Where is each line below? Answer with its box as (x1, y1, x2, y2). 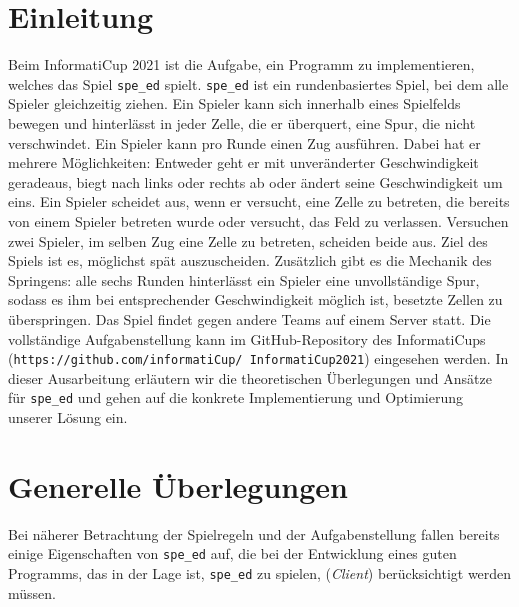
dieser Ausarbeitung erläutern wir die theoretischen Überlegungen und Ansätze (8, 367, 492, 388)
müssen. (8, 582, 56, 603)
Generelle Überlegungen (8, 465, 349, 506)
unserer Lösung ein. (8, 407, 128, 427)
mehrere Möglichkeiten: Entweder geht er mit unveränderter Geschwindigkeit (8, 152, 479, 173)
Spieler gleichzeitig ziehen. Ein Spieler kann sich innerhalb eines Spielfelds (8, 93, 461, 114)
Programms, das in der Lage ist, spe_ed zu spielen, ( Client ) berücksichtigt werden (8, 562, 512, 583)
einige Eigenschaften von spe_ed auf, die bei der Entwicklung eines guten (8, 543, 457, 564)
